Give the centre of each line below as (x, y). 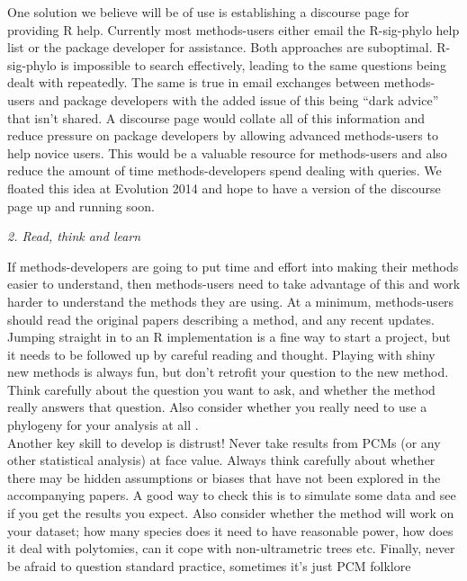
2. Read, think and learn (74, 236)
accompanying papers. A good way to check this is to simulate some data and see (232, 495)
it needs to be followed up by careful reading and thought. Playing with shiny (221, 354)
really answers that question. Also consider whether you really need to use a (217, 407)
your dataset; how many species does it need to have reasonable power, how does (230, 530)
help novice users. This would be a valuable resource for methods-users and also (227, 152)
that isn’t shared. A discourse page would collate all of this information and (216, 117)
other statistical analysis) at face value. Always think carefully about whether (221, 460)
